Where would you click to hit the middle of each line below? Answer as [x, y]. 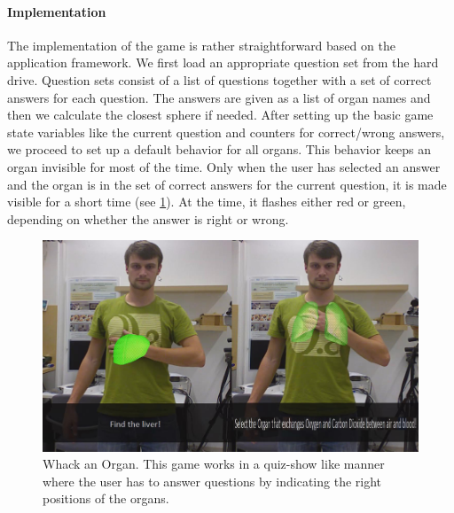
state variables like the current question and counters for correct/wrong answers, [226, 132]
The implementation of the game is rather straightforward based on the [201, 45]
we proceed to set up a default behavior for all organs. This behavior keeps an [219, 149]
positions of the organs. [106, 498]
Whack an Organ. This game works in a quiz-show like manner [214, 464]
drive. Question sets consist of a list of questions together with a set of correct [219, 79]
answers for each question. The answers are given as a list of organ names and [219, 97]
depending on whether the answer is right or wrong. [148, 218]
